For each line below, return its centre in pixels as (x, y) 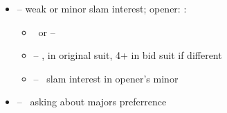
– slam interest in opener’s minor (106, 78)
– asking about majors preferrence (92, 102)
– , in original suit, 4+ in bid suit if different (128, 55)
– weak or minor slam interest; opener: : (102, 8)
